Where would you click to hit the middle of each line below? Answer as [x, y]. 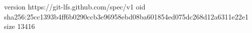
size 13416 [20, 26]
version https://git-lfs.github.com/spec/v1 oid [75, 6]
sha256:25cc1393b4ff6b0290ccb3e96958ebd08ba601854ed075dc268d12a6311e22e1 [126, 16]
